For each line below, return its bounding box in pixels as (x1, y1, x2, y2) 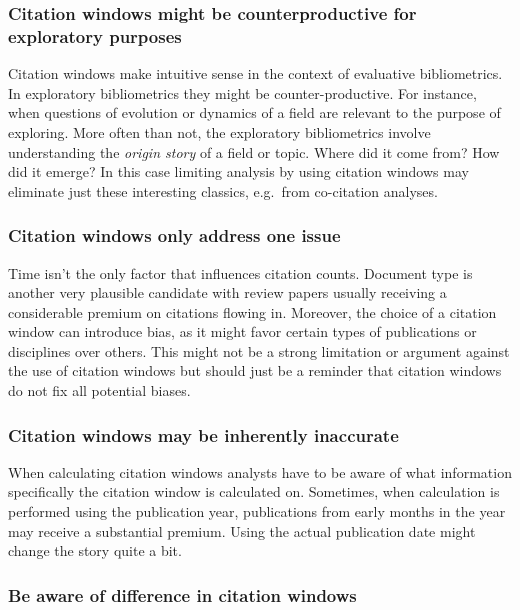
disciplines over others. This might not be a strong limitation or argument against (8, 340, 510, 361)
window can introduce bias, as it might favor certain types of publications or (8, 321, 477, 342)
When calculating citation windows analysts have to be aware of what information (8, 461, 512, 482)
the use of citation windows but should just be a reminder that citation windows (8, 360, 502, 381)
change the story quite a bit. (8, 540, 182, 561)
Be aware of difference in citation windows (8, 582, 357, 607)
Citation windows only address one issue (8, 223, 341, 248)
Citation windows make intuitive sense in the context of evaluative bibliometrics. (8, 63, 503, 84)
